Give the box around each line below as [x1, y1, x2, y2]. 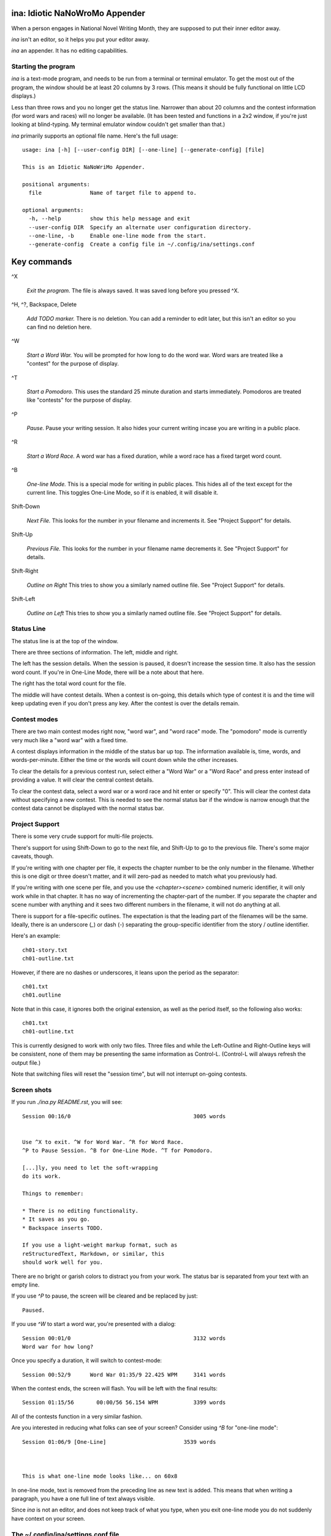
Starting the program [11, 62, 75, 71]
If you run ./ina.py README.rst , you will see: [11, 1099, 123, 1106]
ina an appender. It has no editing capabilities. [11, 47, 128, 55]
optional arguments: [22, 206, 84, 213]
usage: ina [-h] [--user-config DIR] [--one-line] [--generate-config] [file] [22, 146, 265, 154]
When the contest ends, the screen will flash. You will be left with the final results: [11, 1385, 218, 1392]
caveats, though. [11, 853, 54, 860]
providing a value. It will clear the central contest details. [11, 776, 154, 783]
